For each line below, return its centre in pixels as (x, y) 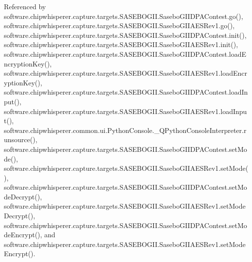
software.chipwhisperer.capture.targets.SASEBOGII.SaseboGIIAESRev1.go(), (119, 25)
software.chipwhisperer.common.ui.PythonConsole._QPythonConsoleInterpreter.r (125, 130)
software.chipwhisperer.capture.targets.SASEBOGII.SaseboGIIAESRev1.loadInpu (126, 111)
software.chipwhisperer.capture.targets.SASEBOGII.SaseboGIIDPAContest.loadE (125, 54)
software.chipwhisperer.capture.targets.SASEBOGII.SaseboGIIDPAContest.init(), (125, 35)
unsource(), (21, 139)
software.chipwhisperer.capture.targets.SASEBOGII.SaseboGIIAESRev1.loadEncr (126, 73)
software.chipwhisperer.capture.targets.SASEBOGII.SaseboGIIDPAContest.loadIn (126, 92)
